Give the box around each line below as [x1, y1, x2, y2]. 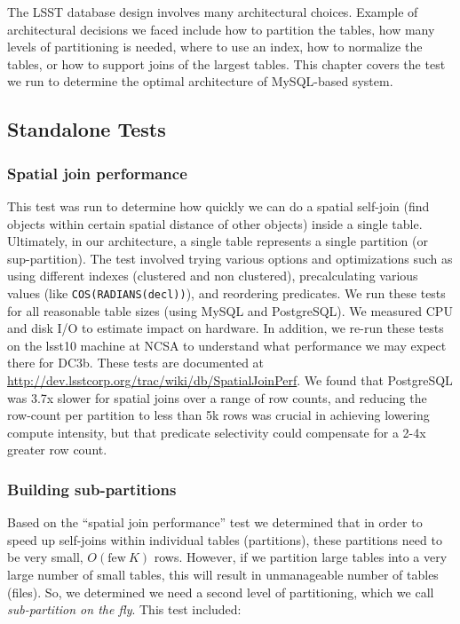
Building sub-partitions [7, 478, 177, 500]
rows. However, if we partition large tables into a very [154, 548, 448, 566]
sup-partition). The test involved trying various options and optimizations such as [7, 249, 453, 267]
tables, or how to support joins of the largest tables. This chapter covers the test [7, 54, 446, 73]
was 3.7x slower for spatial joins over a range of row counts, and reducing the [7, 388, 427, 407]
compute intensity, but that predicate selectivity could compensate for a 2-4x [7, 423, 426, 441]
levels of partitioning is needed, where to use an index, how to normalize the [7, 37, 423, 56]
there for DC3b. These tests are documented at [7, 353, 265, 372]
